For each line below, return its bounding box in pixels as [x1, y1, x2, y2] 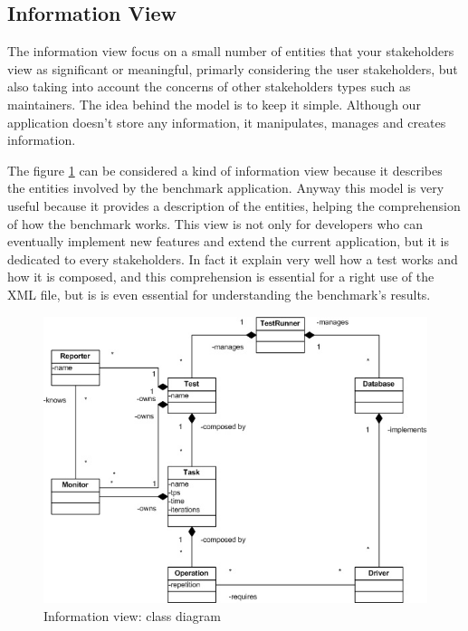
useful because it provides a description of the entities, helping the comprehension [7, 196, 461, 215]
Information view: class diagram [43, 606, 221, 625]
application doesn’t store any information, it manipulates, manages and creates [7, 112, 446, 131]
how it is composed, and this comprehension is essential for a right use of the [7, 267, 435, 286]
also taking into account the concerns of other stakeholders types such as [7, 77, 411, 96]
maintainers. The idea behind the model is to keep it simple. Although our [7, 94, 421, 113]
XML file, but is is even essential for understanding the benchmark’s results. [7, 284, 431, 303]
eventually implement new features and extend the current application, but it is [7, 232, 449, 251]
